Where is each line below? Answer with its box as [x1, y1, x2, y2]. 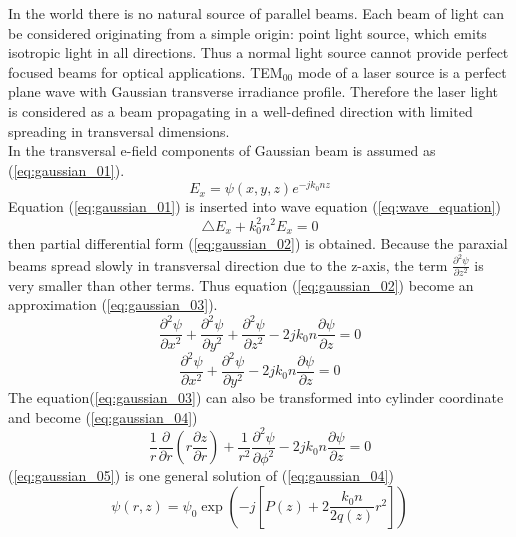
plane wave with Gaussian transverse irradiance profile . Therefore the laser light [8, 81, 499, 102]
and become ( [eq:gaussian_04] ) [8, 406, 198, 427]
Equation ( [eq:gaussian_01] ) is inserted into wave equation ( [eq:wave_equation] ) [8, 196, 501, 217]
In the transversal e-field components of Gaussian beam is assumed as [8, 140, 436, 161]
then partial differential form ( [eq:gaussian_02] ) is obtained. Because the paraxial [8, 232, 508, 253]
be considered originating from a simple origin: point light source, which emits [8, 22, 487, 43]
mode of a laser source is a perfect [297, 61, 507, 82]
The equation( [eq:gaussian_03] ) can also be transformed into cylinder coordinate [8, 387, 504, 408]
